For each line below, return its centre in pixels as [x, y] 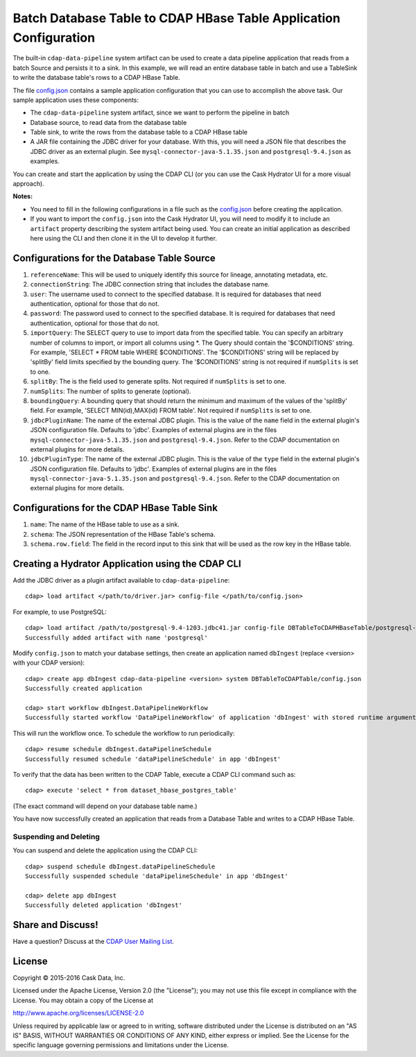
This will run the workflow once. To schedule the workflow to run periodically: [124, 733]
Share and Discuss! [55, 925]
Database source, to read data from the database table [109, 122]
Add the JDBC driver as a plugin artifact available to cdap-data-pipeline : [121, 581]
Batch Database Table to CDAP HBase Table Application [177, 18]
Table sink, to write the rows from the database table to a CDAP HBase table [139, 132]
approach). [28, 184]
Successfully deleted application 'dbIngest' [104, 905]
